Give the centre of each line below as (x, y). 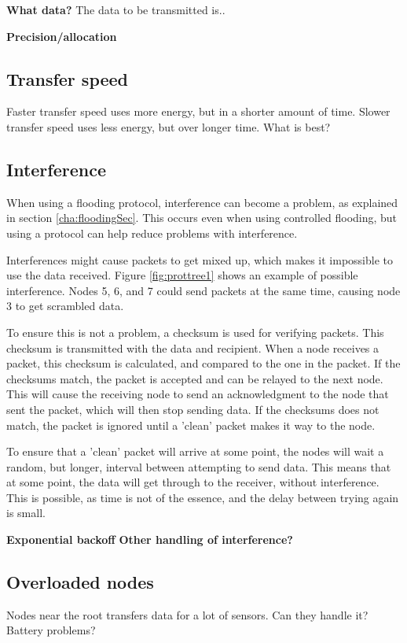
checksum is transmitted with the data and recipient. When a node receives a (193, 347)
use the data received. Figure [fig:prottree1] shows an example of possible (182, 275)
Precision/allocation (62, 36)
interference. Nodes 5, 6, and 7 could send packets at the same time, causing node (203, 290)
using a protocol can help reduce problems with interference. (152, 233)
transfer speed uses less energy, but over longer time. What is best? (169, 126)
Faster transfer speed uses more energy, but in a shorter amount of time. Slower (198, 111)
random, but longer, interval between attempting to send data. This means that (199, 466)
